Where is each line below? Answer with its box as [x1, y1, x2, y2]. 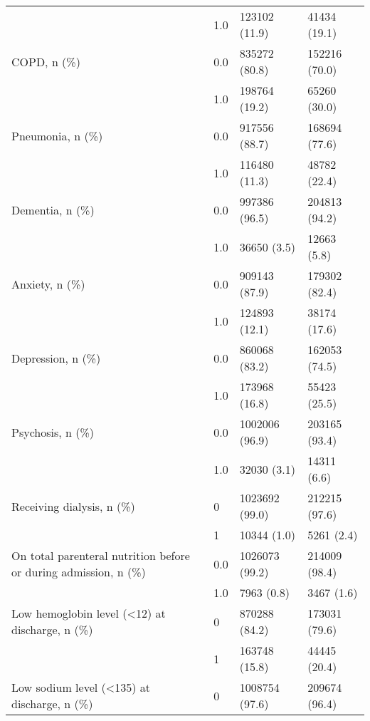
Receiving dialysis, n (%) [11, 497, 135, 514]
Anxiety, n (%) [11, 275, 85, 292]
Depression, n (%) [11, 349, 101, 366]
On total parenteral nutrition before [11, 547, 190, 564]
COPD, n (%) [11, 53, 80, 70]
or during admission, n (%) [11, 564, 146, 580]
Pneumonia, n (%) [11, 127, 103, 144]
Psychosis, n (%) [11, 423, 95, 440]
